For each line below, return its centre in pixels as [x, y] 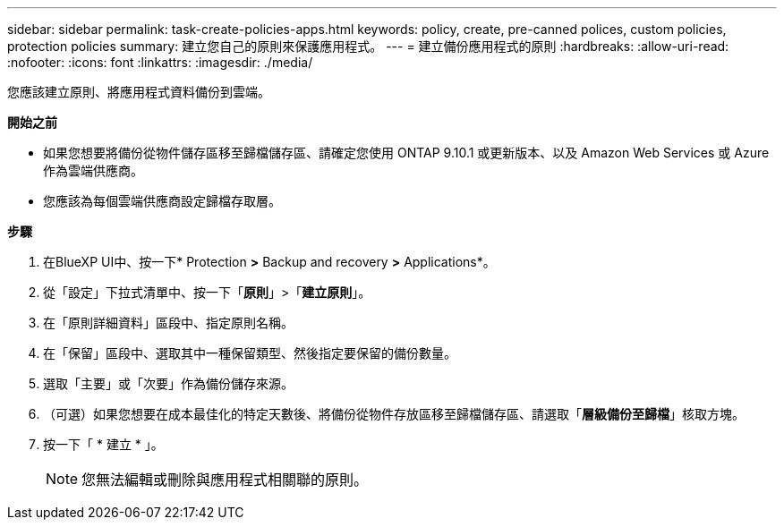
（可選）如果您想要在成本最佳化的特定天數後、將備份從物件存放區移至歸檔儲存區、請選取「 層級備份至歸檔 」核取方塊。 [394, 414]
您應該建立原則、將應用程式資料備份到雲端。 [139, 92]
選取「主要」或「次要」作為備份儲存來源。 [168, 383]
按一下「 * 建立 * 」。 [103, 444]
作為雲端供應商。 [93, 170]
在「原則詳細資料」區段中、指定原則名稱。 [168, 323]
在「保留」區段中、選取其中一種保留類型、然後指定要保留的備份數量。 [250, 353]
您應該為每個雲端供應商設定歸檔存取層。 [162, 201]
